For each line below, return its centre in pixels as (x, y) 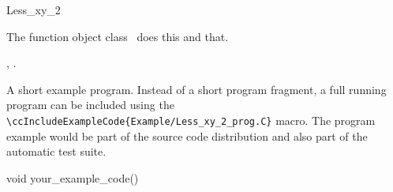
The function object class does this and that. (118, 36)
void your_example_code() (73, 177)
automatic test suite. (56, 151)
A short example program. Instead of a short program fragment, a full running (196, 89)
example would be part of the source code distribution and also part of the (187, 136)
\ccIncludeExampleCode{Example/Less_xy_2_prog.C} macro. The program (191, 120)
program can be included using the (90, 105)
